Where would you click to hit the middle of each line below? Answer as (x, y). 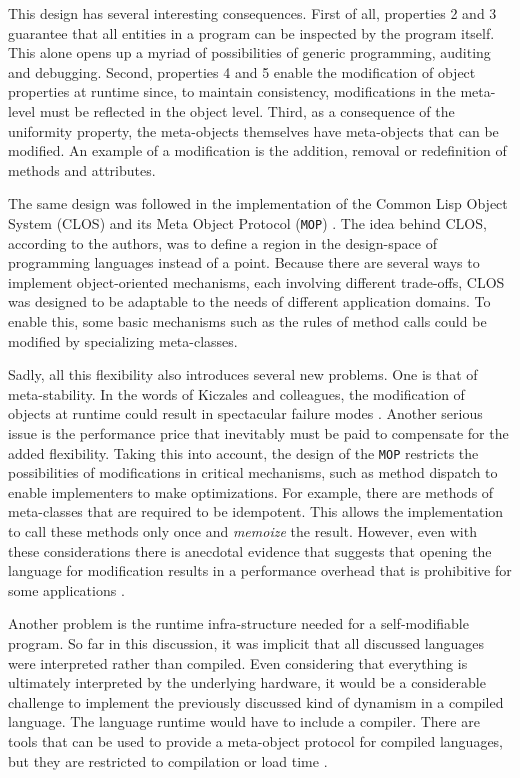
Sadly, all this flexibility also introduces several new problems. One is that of (243, 374)
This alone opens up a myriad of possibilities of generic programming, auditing (249, 52)
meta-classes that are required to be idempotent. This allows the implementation (256, 511)
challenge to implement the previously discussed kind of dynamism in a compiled (256, 701)
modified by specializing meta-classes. (123, 340)
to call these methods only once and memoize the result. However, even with (242, 530)
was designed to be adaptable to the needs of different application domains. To (249, 301)
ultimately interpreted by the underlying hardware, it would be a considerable (247, 682)
